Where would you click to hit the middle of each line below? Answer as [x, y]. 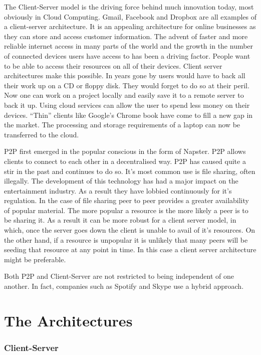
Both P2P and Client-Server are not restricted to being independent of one [119, 276]
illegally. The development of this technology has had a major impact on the [121, 181]
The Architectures [68, 320]
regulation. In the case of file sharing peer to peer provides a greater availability [126, 200]
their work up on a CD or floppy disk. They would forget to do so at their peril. [127, 85]
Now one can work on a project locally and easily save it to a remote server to [124, 95]
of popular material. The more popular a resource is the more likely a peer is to [126, 210]
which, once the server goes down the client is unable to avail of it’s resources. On [130, 230]
